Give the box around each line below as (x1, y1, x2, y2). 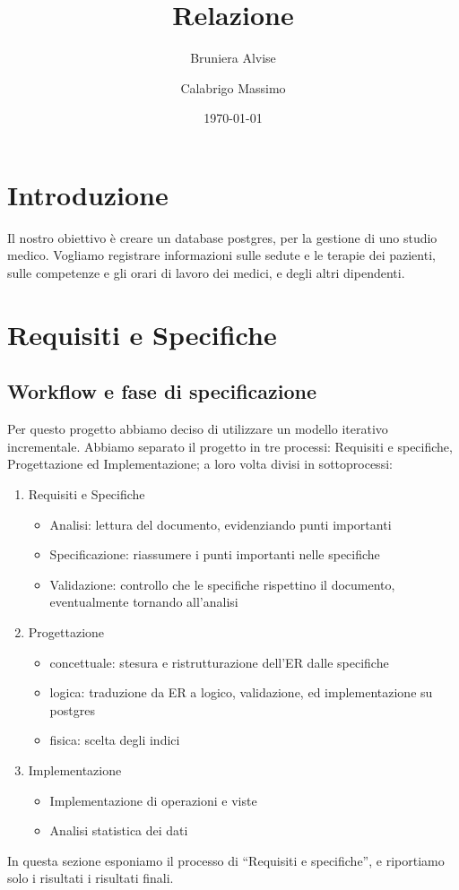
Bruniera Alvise (190, 48, 276, 67)
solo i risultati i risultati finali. (7, 868, 174, 887)
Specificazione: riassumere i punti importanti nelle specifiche (49, 545, 380, 564)
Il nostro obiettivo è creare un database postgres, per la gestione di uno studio (7, 228, 437, 246)
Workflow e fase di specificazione (7, 377, 317, 405)
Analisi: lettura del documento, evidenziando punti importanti (49, 514, 392, 533)
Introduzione (7, 176, 169, 212)
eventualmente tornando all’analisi (49, 592, 238, 611)
